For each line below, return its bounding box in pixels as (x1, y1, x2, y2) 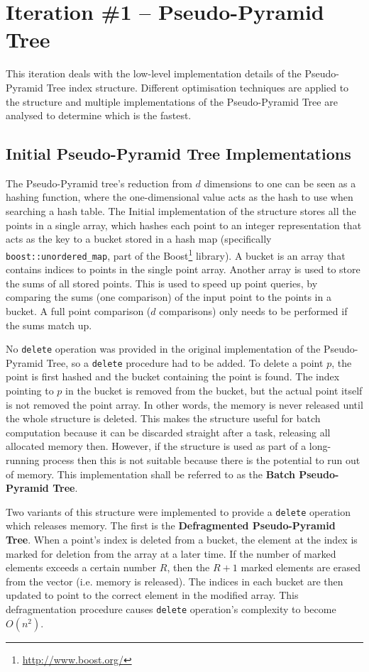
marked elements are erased (241, 560, 361, 575)
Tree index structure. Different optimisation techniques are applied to (46, 79, 349, 94)
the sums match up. (6, 317, 92, 332)
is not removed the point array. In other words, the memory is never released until (6, 397, 363, 412)
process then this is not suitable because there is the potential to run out (43, 453, 360, 468)
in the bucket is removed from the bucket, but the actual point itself (65, 383, 363, 398)
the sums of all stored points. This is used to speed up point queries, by (6, 275, 318, 290)
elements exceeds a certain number (6, 560, 157, 575)
